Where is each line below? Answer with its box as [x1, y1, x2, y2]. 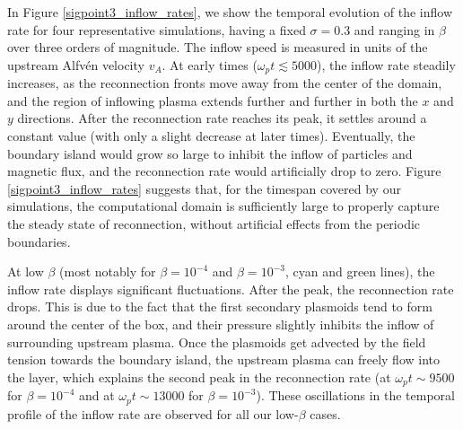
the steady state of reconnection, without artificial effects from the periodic [7, 214, 421, 232]
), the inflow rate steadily [316, 55, 456, 74]
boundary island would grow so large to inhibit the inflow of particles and [7, 144, 413, 162]
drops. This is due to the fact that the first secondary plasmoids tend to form [7, 297, 432, 316]
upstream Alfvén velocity [7, 55, 144, 74]
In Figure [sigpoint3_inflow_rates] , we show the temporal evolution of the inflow [7, 3, 453, 21]
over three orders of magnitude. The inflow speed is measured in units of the [7, 38, 428, 57]
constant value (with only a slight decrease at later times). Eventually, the [7, 127, 415, 145]
